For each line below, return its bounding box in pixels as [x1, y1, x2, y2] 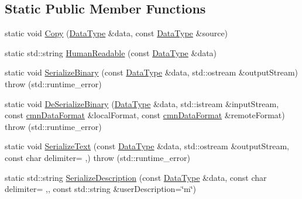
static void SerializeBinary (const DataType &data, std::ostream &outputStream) [5, 66, 298, 78]
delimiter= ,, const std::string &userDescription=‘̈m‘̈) [5, 183, 197, 195]
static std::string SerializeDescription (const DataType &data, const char [5, 171, 267, 183]
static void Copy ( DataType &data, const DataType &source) [5, 27, 228, 39]
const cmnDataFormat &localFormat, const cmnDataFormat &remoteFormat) [5, 109, 285, 121]
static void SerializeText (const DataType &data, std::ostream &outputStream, [5, 140, 290, 152]
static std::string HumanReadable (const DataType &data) [5, 46, 217, 59]
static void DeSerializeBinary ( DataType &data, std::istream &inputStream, [5, 97, 279, 109]
